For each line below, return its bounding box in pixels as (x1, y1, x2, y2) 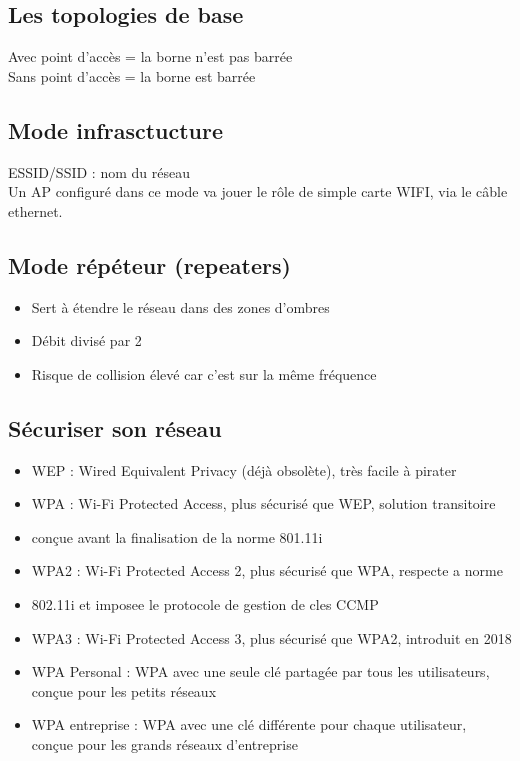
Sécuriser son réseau (8, 412, 222, 443)
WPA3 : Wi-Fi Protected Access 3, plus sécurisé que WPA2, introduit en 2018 (31, 627, 512, 648)
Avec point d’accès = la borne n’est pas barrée (8, 46, 293, 67)
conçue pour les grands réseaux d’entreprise (31, 733, 298, 754)
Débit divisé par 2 (31, 330, 142, 351)
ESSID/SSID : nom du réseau (8, 161, 190, 182)
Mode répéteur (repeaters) (8, 249, 291, 280)
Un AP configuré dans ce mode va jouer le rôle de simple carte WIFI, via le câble (8, 181, 508, 202)
